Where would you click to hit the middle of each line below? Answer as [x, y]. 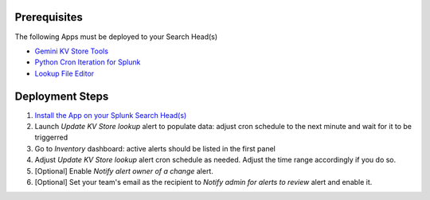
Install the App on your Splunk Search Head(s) [111, 115]
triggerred [51, 137]
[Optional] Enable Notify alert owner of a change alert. [124, 171]
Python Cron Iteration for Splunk [88, 62]
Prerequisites [49, 17]
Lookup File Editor [64, 73]
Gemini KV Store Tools [72, 51]
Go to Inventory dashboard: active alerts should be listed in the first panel [155, 148]
